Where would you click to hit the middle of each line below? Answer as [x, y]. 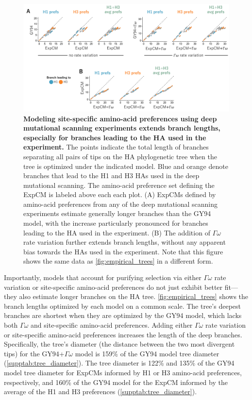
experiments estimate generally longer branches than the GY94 [117, 213]
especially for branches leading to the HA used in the [115, 137]
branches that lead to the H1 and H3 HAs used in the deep [111, 175]
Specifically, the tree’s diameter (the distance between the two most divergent [119, 344]
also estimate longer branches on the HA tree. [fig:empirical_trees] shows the [134, 296]
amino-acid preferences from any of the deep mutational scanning [121, 204]
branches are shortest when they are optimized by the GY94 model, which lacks [123, 315]
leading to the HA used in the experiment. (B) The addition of [117, 232]
